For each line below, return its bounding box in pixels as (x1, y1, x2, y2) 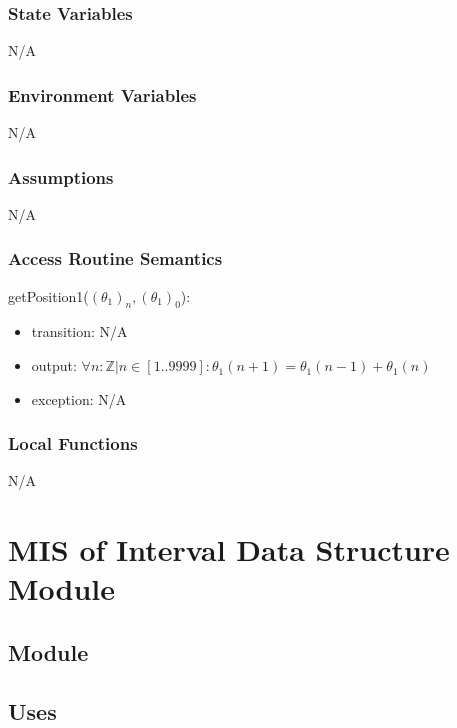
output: (31, 355, 77, 376)
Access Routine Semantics (8, 246, 223, 271)
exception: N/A (31, 388, 127, 409)
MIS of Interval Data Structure (8, 529, 450, 570)
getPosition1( (8, 285, 89, 306)
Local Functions (8, 431, 138, 456)
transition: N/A (31, 321, 128, 342)
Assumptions (8, 164, 114, 189)
